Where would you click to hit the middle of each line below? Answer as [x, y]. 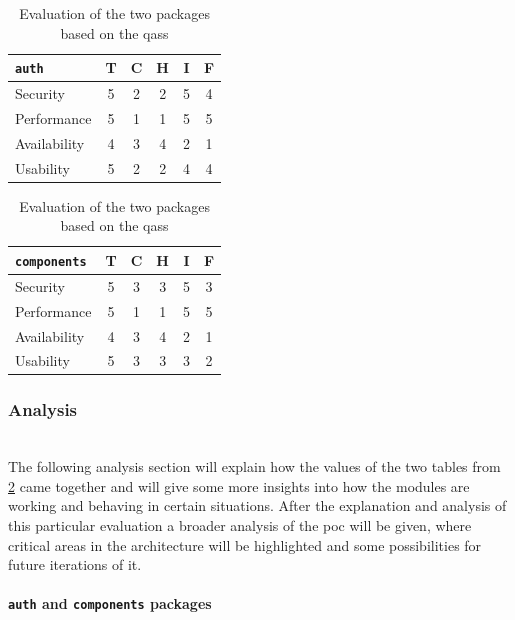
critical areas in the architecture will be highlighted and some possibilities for [245, 544]
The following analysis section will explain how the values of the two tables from [254, 466]
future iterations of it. [75, 564]
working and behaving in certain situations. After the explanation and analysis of [257, 505]
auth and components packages [110, 603]
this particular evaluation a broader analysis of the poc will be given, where [240, 525]
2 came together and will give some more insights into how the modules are [239, 485]
